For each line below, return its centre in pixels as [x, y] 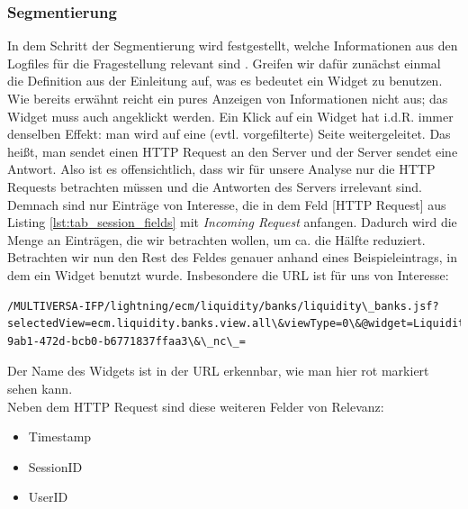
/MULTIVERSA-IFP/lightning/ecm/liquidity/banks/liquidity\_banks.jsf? [223, 306]
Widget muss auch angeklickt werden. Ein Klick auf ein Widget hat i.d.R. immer [230, 116]
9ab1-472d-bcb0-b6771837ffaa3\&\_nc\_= [126, 341]
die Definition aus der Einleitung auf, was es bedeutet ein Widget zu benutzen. [225, 81]
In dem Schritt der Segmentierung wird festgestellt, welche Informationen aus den [233, 45]
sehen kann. [40, 388]
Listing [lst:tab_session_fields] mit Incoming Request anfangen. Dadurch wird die [232, 222]
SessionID [55, 466]
